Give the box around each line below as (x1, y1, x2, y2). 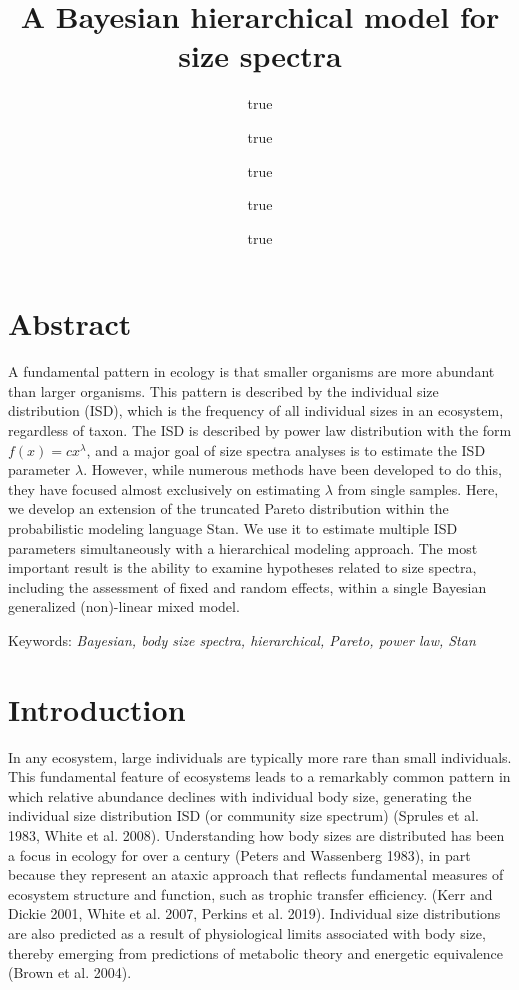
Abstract (8, 303, 132, 344)
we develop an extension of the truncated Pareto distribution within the (8, 498, 449, 519)
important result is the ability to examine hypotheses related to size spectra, (8, 557, 477, 578)
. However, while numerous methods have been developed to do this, (83, 459, 502, 480)
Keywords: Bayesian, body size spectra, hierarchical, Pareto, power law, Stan (8, 629, 476, 650)
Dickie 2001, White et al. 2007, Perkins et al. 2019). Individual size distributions (8, 903, 501, 924)
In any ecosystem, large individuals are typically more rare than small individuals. (8, 746, 512, 767)
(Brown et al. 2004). (8, 962, 132, 983)
